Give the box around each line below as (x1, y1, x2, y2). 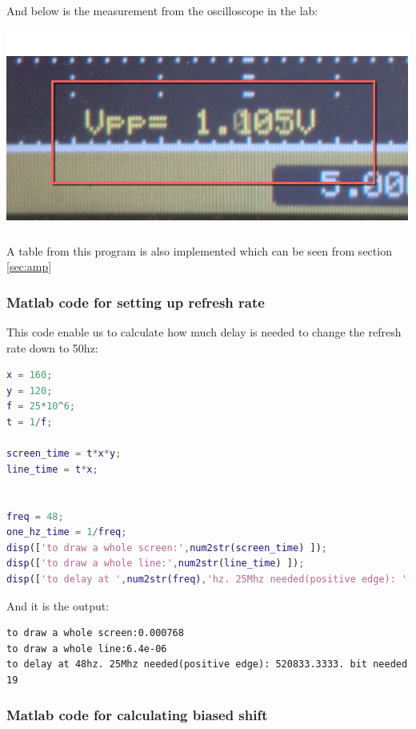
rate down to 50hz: (6, 339, 98, 356)
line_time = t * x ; (6, 463, 98, 475)
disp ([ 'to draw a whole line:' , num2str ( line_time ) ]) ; (6, 558, 305, 570)
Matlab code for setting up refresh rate (6, 292, 265, 312)
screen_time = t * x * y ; (6, 448, 122, 460)
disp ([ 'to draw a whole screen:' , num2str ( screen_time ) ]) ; (6, 542, 327, 554)
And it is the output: (6, 597, 110, 614)
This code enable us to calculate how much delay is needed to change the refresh (6, 324, 402, 340)
